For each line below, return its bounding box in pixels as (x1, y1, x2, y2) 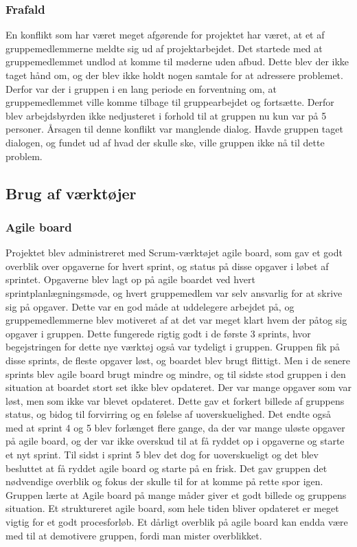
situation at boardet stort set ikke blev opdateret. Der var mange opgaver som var (5, 380, 352, 394)
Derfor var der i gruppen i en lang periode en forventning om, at (5, 81, 277, 96)
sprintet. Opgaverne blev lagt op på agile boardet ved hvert (5, 272, 255, 287)
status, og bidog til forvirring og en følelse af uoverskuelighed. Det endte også (5, 407, 332, 421)
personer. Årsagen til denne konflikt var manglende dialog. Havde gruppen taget (5, 122, 343, 136)
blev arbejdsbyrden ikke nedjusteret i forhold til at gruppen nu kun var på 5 (5, 108, 327, 122)
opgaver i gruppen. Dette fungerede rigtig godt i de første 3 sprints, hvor (5, 326, 311, 340)
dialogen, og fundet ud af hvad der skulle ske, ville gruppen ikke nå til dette (5, 135, 325, 149)
